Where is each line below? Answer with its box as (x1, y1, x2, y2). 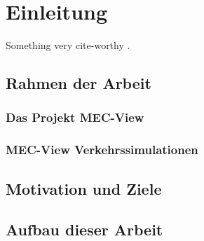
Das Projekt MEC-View (6, 109, 144, 126)
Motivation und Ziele (6, 177, 162, 199)
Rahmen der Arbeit (6, 72, 151, 94)
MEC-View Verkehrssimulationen (6, 141, 198, 158)
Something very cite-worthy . (6, 38, 130, 53)
